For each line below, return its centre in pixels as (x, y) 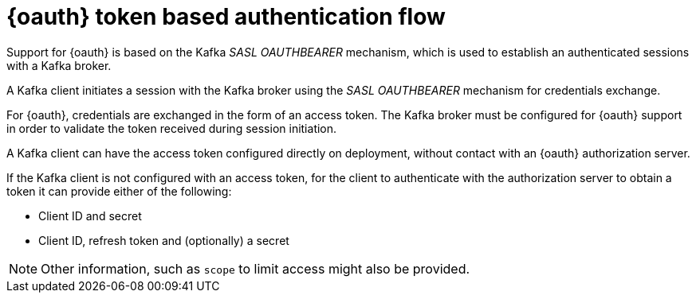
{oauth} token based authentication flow (226, 17)
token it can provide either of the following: (119, 191)
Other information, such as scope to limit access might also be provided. (256, 268)
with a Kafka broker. (59, 65)
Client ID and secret (90, 216)
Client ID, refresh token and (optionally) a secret (164, 240)
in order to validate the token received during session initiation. (172, 128)
